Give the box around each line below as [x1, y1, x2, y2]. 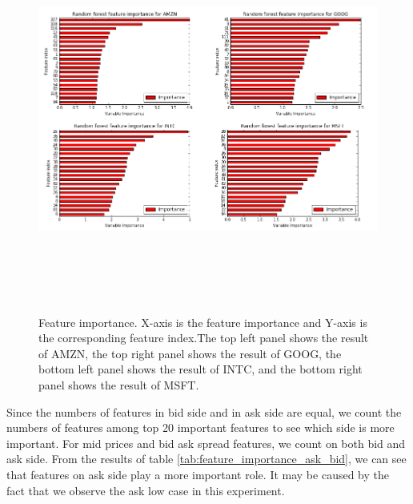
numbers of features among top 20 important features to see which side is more [6, 419, 395, 436]
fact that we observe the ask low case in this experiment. [6, 482, 285, 498]
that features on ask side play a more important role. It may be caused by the [6, 466, 389, 482]
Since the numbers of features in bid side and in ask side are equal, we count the [6, 403, 402, 420]
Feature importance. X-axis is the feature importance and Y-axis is [38, 313, 367, 330]
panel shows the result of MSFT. [38, 376, 199, 393]
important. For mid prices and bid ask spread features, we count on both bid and [6, 434, 406, 451]
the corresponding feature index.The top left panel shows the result [38, 329, 369, 346]
